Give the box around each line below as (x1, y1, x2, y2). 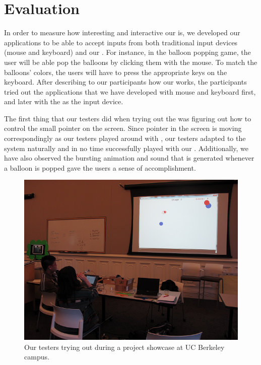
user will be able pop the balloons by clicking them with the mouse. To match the (4, 56, 257, 67)
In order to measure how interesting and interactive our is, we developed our (4, 27, 240, 38)
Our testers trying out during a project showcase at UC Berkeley (24, 341, 225, 352)
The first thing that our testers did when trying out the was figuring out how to (4, 113, 251, 123)
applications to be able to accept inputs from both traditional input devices (4, 37, 238, 47)
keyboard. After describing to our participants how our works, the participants (4, 77, 247, 87)
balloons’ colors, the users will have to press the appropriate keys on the (4, 66, 227, 77)
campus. (24, 351, 49, 362)
